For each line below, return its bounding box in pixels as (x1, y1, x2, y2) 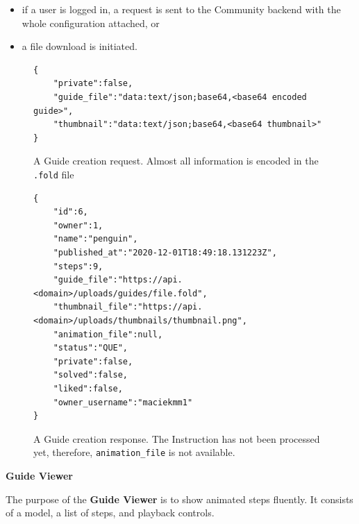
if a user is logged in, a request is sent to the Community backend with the (22, 2, 341, 16)
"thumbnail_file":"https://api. (53, 302, 203, 312)
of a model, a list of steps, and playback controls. (6, 505, 215, 520)
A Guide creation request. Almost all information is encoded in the (33, 153, 319, 168)
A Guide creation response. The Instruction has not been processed (33, 431, 320, 446)
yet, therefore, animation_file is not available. (33, 445, 235, 459)
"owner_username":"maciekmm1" (53, 397, 193, 407)
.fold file (33, 167, 74, 181)
